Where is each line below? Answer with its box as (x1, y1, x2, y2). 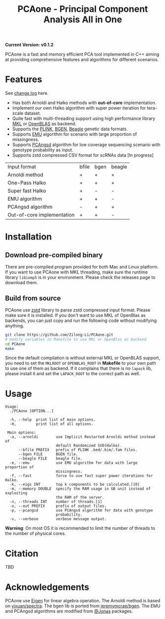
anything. (5, 322, 25, 329)
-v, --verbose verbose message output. (9, 517, 107, 522)
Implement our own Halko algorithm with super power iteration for (12, 105, 146, 111)
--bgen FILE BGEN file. (18, 452, 78, 457)
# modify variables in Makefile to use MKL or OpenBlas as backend (5, 337, 147, 342)
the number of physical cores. (5, 531, 66, 537)
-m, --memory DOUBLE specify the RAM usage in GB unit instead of (9, 486, 151, 492)
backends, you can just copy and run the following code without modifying (5, 317, 157, 323)
